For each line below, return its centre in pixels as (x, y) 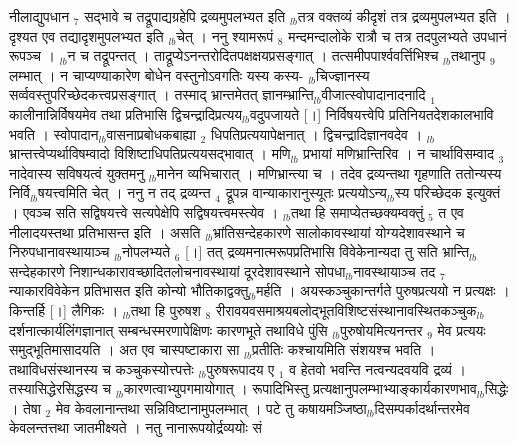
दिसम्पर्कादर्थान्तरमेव (422, 407)
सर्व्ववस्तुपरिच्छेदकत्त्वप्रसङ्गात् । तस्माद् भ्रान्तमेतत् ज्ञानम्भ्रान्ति (161, 94)
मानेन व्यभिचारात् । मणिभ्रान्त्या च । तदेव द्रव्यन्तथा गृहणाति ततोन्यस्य (329, 172)
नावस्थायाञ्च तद (394, 270)
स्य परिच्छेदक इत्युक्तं (447, 192)
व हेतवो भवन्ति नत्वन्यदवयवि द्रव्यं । (377, 368)
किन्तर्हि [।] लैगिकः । (64, 309)
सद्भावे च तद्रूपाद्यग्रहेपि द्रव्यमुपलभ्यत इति (185, 16)
